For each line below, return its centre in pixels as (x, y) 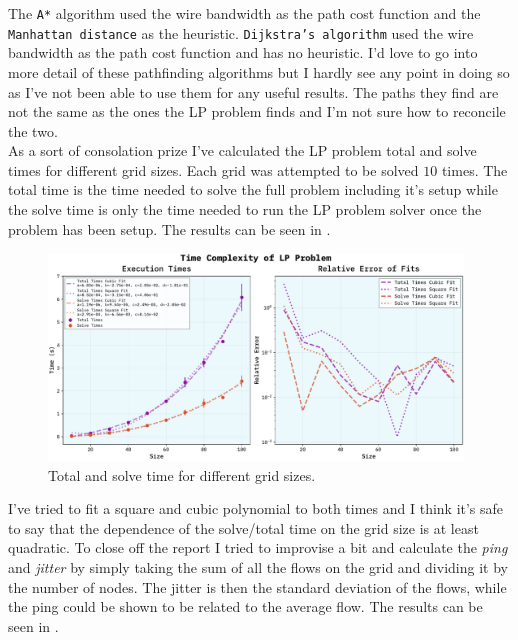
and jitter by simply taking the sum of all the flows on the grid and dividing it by (258, 566)
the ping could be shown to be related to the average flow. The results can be (245, 606)
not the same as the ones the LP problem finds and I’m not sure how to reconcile (257, 111)
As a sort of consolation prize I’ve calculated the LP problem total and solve (242, 150)
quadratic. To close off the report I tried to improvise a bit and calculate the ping (258, 547)
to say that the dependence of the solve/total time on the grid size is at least (243, 527)
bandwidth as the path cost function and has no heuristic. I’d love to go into (243, 52)
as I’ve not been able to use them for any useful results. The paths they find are (253, 91)
